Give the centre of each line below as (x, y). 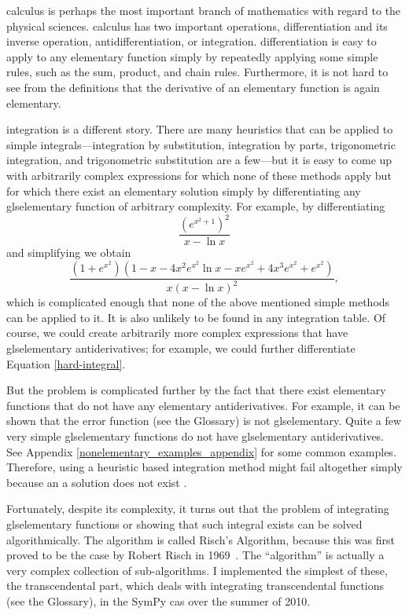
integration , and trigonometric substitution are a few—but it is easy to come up (199, 160)
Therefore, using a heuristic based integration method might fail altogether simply (204, 467)
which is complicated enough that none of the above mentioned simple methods (198, 302)
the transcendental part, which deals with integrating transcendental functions (195, 586)
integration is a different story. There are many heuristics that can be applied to (200, 129)
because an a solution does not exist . (97, 482)
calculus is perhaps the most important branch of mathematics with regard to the (204, 10)
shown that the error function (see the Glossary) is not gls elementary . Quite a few (204, 421)
